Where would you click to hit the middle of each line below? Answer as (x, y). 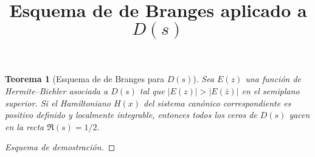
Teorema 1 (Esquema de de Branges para (85, 79)
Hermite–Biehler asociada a (57, 90)
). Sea (204, 79)
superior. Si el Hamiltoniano (58, 103)
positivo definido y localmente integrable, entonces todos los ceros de (131, 115)
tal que (152, 90)
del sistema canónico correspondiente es (217, 103)
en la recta (25, 126)
